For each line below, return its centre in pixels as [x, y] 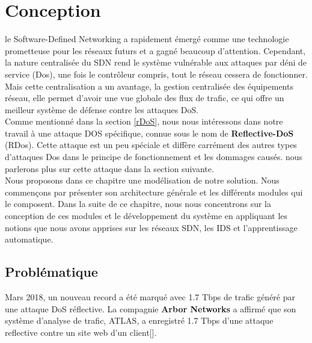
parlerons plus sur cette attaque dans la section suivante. [109, 168]
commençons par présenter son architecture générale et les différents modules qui [154, 192]
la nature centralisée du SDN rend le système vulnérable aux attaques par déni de [156, 62]
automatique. [29, 239]
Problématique [51, 272]
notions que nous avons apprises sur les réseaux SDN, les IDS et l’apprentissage [151, 227]
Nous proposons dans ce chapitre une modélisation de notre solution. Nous [142, 180]
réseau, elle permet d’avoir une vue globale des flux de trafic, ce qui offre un [145, 98]
